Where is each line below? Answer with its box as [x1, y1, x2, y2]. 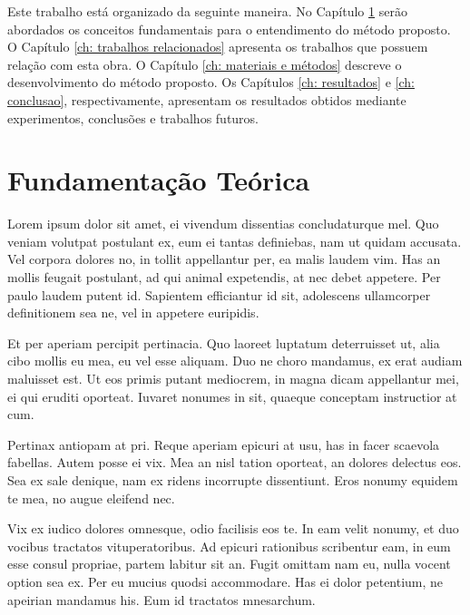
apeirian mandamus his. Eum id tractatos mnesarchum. [7, 590, 316, 609]
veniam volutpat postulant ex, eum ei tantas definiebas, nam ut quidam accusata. [7, 231, 462, 250]
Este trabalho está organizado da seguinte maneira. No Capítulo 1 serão [7, 2, 407, 20]
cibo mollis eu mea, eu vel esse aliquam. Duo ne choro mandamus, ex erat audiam [7, 351, 463, 370]
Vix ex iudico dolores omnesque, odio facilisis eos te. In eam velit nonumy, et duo [7, 519, 459, 538]
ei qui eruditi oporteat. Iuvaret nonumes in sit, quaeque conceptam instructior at [7, 386, 457, 405]
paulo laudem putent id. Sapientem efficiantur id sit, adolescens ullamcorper [7, 285, 431, 304]
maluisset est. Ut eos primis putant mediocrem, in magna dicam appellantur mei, [7, 369, 459, 388]
